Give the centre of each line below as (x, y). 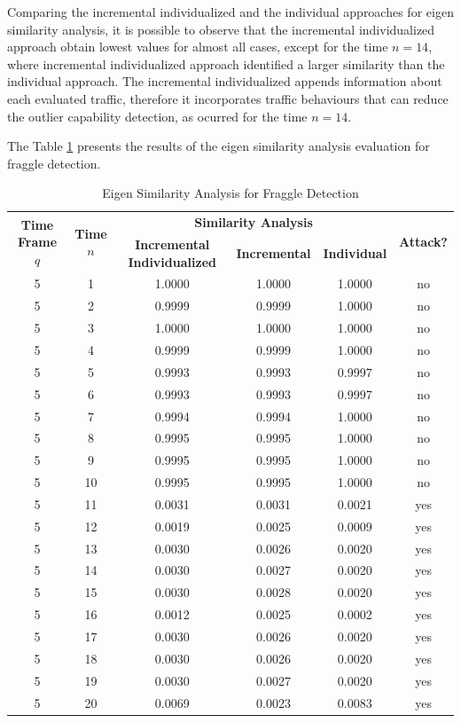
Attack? (423, 242)
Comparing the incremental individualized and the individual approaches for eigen (230, 12)
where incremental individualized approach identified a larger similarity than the (226, 63)
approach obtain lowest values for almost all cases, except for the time (198, 47)
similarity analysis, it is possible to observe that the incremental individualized (221, 29)
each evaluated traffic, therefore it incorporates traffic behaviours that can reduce (228, 98)
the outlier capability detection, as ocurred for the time (157, 116)
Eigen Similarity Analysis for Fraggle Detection (230, 193)
